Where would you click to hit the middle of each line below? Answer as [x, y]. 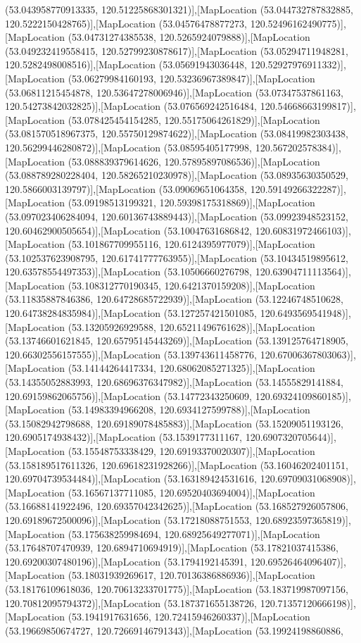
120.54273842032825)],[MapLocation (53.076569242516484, [131, 106]
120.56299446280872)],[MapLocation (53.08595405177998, [129, 147]
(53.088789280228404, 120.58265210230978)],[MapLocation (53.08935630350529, [177, 175]
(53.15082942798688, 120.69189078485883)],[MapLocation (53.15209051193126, [174, 423]
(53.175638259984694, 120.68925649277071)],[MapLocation [194, 533]
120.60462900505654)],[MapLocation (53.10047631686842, [129, 230]
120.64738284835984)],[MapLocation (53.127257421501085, [131, 313]
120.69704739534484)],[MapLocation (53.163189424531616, [131, 479]
